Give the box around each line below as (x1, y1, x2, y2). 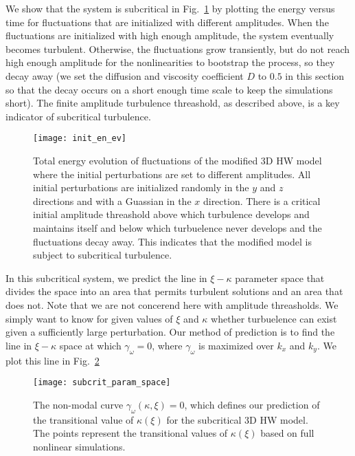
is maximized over (198, 338, 274, 352)
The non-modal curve (33, 397, 124, 411)
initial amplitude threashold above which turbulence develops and (33, 207, 310, 221)
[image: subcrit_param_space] (33, 378, 171, 388)
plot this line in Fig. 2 (5, 353, 100, 367)
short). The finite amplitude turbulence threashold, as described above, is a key (5, 96, 340, 110)
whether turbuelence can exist (211, 311, 337, 325)
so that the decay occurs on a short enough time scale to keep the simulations (5, 82, 333, 96)
